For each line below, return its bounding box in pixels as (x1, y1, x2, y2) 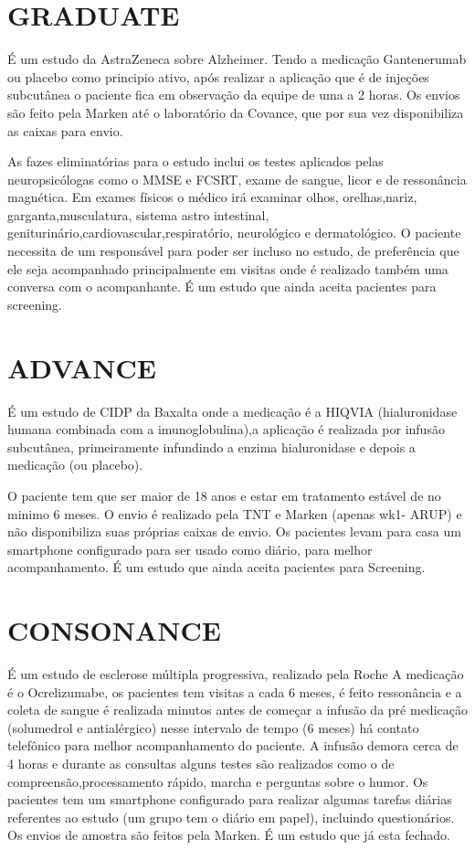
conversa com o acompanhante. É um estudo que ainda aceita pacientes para (7, 277, 437, 296)
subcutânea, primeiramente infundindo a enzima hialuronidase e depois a (7, 437, 416, 456)
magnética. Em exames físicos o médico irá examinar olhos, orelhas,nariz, (7, 187, 417, 207)
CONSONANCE (7, 611, 221, 649)
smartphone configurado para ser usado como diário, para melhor (7, 539, 373, 558)
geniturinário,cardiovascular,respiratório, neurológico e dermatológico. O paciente (7, 223, 461, 242)
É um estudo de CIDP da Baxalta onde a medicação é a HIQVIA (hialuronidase (7, 401, 458, 420)
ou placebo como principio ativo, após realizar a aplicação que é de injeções (7, 67, 429, 86)
